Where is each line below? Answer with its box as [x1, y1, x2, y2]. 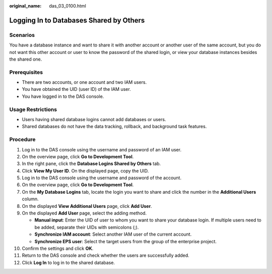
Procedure [9, 136, 36, 143]
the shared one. [9, 56, 42, 62]
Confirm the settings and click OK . [22, 245, 94, 251]
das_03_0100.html [49, 3, 87, 9]
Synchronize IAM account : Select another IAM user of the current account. [34, 231, 192, 237]
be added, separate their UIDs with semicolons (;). [34, 224, 139, 230]
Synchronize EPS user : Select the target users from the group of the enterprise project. [34, 238, 217, 244]
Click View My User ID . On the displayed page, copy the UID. [22, 168, 149, 174]
